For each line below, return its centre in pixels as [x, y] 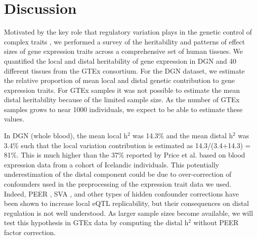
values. [14, 119]
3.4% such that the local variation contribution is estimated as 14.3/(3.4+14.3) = [127, 145]
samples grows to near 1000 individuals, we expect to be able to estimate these [123, 109]
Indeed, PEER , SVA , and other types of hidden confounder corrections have [122, 193]
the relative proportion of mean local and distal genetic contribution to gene [119, 80]
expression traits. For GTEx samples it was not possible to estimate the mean [122, 90]
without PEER [216, 222]
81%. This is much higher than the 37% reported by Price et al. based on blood [125, 155]
